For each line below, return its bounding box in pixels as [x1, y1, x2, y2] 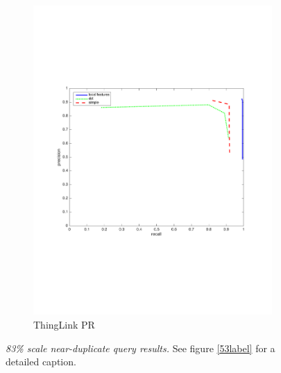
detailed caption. [6, 354, 76, 369]
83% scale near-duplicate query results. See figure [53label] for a [6, 340, 275, 355]
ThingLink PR [33, 317, 95, 331]
